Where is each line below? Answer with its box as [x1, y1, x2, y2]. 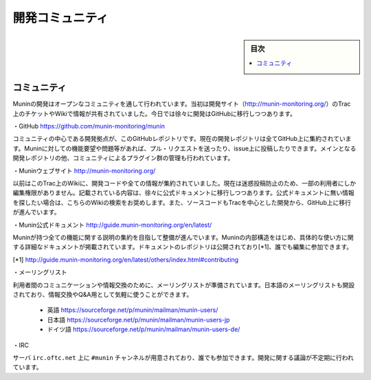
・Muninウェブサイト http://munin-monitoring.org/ [12, 166, 156, 175]
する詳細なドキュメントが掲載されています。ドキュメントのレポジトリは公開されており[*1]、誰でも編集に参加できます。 [12, 243, 353, 251]
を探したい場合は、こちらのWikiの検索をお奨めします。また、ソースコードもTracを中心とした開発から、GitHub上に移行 [12, 198, 352, 206]
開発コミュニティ [12, 10, 109, 25]
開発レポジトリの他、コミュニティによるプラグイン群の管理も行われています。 [12, 154, 234, 162]
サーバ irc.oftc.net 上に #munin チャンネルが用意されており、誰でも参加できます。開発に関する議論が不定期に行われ [12, 353, 354, 361]
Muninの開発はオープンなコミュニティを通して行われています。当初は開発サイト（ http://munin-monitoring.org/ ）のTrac [12, 100, 351, 108]
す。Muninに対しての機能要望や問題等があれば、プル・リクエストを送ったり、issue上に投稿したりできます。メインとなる [12, 144, 357, 153]
